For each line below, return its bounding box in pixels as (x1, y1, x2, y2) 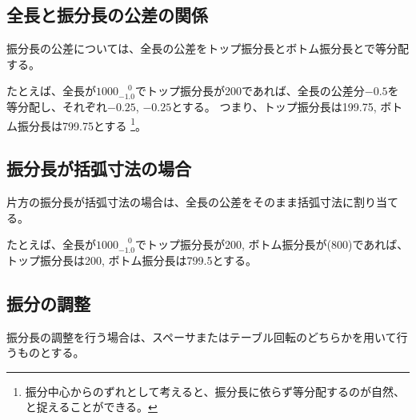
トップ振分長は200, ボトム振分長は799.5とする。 (6, 251, 258, 268)
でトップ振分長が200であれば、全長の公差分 (134, 82, 365, 99)
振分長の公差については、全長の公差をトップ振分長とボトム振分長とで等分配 (6, 40, 409, 57)
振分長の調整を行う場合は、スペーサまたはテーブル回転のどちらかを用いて (6, 328, 397, 345)
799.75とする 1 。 (62, 114, 146, 134)
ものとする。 (17, 344, 85, 361)
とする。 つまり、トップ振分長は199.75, (171, 98, 377, 114)
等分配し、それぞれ (6, 98, 107, 114)
